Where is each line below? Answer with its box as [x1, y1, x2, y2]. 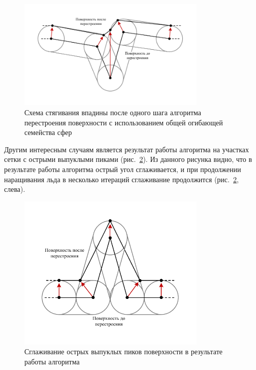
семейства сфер [24, 127, 72, 138]
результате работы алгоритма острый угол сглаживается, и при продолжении [4, 163, 241, 174]
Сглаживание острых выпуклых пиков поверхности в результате [24, 346, 223, 357]
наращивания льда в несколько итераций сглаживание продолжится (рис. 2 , [4, 174, 239, 184]
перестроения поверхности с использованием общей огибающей [24, 117, 223, 127]
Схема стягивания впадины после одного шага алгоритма [24, 107, 201, 117]
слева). [4, 184, 25, 194]
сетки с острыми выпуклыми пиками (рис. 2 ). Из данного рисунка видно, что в [4, 154, 252, 164]
